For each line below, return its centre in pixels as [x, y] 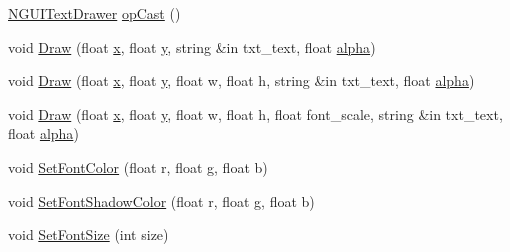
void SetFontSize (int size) [88, 234]
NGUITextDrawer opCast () [94, 13]
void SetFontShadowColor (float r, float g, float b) [161, 200]
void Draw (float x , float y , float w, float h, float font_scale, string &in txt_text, [255, 113]
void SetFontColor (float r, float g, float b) [138, 166]
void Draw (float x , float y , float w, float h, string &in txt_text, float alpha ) [241, 80]
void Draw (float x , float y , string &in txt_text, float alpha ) [192, 46]
